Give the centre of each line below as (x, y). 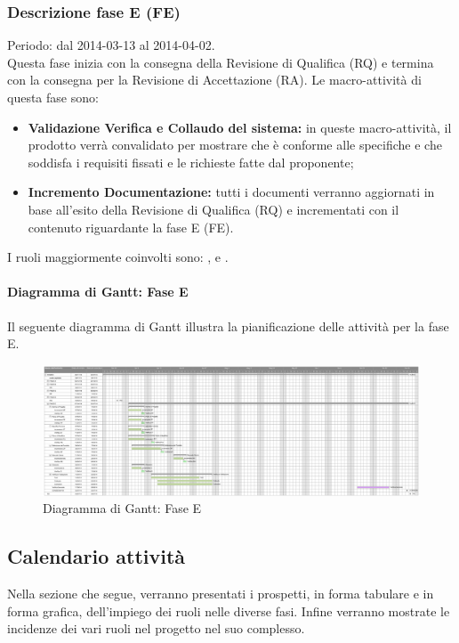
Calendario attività (97, 556)
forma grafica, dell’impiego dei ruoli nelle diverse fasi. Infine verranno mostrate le (229, 610)
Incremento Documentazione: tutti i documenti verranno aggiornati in (231, 192)
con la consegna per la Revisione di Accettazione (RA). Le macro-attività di (214, 80)
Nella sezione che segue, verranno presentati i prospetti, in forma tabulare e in (221, 594)
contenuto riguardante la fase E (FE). (131, 227)
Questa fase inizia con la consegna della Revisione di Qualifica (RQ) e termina (221, 62)
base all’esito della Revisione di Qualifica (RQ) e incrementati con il (213, 209)
